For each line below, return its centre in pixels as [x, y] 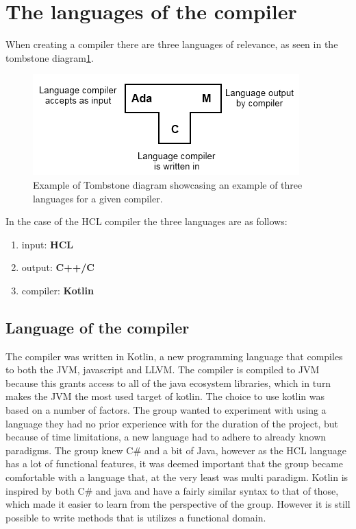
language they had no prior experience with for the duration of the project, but [172, 423]
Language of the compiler [98, 327]
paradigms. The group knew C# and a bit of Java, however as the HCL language [176, 450]
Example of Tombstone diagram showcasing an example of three [168, 184]
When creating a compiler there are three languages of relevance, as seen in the [172, 44]
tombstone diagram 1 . [50, 57]
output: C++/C [58, 267]
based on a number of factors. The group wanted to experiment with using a [166, 410]
